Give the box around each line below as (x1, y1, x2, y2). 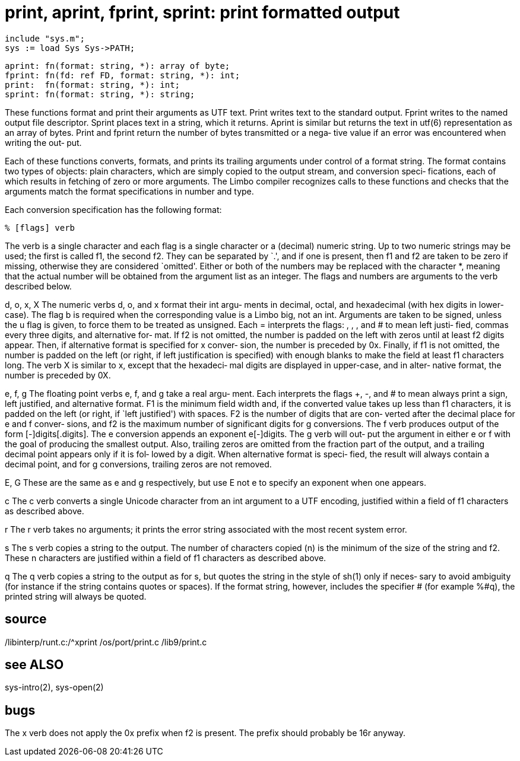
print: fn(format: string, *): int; (5, 79, 180, 90)
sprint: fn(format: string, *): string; (5, 89, 195, 99)
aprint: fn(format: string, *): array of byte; (5, 61, 230, 71)
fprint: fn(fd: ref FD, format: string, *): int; (5, 70, 240, 80)
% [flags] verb (5, 222, 75, 233)
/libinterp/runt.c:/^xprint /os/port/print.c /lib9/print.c (5, 636, 207, 647)
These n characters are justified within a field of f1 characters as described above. (5, 552, 326, 563)
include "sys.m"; (5, 33, 85, 43)
